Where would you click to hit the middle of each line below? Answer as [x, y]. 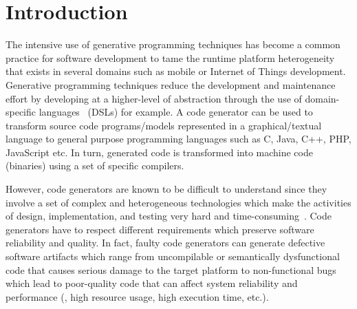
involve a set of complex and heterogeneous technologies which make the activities [178, 202]
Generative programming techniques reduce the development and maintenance [171, 84]
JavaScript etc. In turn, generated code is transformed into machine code [159, 152]
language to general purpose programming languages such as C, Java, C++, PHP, [178, 139]
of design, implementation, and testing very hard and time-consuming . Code [169, 216]
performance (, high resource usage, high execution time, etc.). [137, 296]
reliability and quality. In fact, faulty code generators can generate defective [165, 243]
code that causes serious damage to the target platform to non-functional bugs [171, 269]
